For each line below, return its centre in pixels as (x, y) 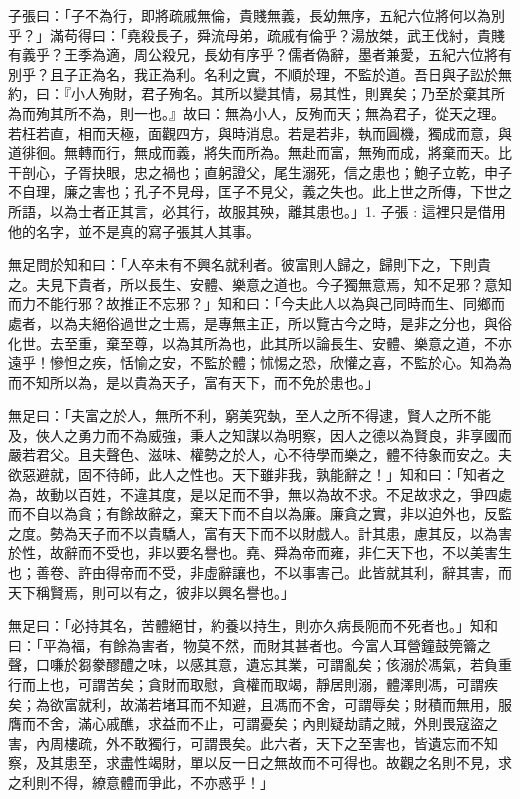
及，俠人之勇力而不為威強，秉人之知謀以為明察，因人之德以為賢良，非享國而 (260, 434)
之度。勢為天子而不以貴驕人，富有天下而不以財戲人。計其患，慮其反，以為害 (260, 532)
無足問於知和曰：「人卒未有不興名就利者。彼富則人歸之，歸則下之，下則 (242, 264)
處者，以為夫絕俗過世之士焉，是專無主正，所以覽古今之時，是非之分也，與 (253, 322)
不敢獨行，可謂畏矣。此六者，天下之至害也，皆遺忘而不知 (308, 742)
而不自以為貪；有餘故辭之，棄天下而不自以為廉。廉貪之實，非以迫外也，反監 (260, 513)
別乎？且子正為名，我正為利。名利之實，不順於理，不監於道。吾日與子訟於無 (260, 73)
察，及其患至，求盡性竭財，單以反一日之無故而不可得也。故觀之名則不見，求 (260, 762)
